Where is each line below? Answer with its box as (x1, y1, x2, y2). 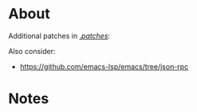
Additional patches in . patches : (8, 31, 110, 41)
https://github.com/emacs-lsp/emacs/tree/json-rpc (19, 61, 189, 71)
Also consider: (8, 46, 56, 56)
